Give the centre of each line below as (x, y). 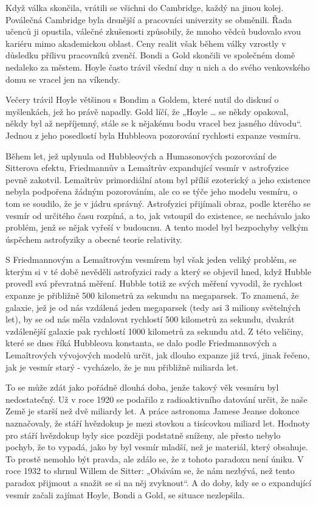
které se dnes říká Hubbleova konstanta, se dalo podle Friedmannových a (141, 343)
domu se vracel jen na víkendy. (63, 79)
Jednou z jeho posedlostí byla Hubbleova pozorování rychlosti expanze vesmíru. (153, 135)
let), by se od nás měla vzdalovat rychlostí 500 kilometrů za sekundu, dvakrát (150, 319)
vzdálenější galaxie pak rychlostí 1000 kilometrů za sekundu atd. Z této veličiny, (154, 331)
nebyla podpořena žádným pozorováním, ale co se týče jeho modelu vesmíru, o (152, 191)
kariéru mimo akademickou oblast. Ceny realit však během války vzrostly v (146, 43)
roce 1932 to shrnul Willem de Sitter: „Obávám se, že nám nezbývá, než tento (150, 471)
